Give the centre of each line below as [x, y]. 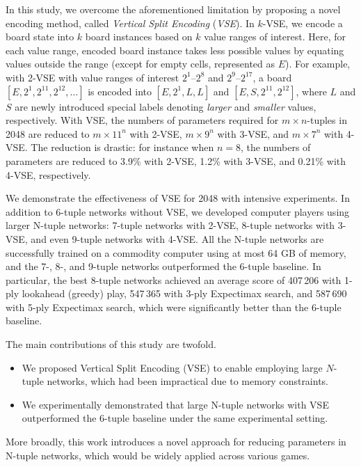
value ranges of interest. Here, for [275, 37]
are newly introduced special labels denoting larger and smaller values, [166, 106]
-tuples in [327, 120]
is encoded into [120, 91]
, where [311, 91]
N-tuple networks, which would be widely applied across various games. [158, 455]
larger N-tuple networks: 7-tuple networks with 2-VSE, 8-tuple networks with [170, 225]
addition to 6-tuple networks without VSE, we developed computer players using [178, 211]
